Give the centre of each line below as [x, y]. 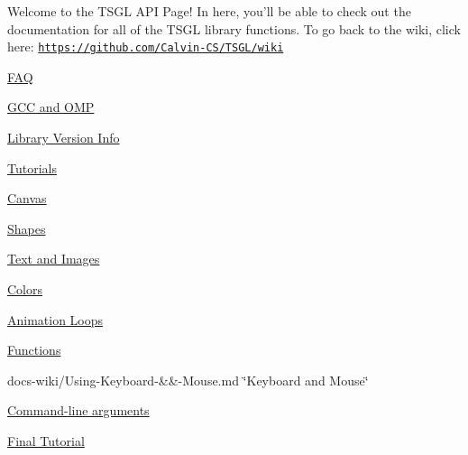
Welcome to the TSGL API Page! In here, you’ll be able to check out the [209, 11]
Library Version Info [64, 138]
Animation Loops [55, 319]
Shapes [27, 228]
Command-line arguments [78, 410]
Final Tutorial [46, 440]
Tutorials [32, 167]
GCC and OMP [51, 107]
